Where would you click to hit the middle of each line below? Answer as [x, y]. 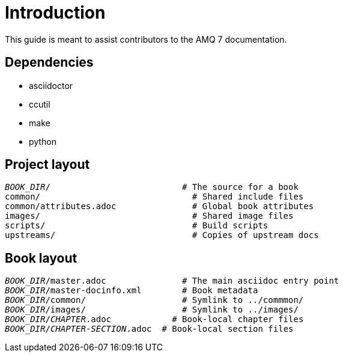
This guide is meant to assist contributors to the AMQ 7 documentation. [146, 39]
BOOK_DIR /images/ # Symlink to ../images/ [152, 310]
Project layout [47, 165]
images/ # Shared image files [149, 216]
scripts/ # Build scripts [137, 226]
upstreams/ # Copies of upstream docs [162, 235]
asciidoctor [51, 85]
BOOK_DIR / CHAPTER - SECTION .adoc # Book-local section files [149, 329]
